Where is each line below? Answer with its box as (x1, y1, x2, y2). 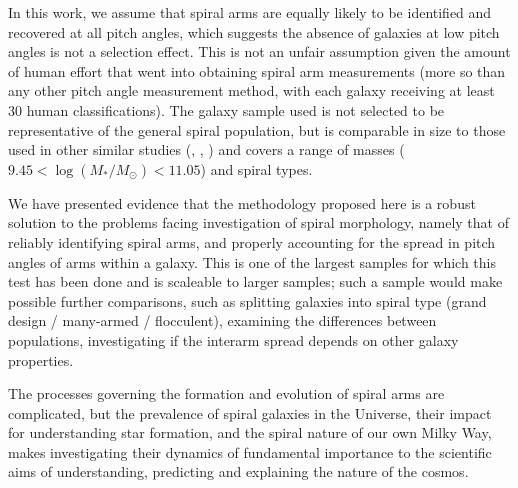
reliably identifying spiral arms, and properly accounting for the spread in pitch (8, 231, 496, 252)
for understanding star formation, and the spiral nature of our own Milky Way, (8, 422, 492, 443)
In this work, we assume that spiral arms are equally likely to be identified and (8, 2, 492, 22)
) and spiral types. (200, 158, 313, 179)
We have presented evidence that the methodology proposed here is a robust (8, 192, 476, 213)
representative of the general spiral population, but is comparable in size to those (8, 119, 506, 140)
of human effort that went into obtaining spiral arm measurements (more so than (8, 60, 506, 81)
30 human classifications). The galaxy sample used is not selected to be (8, 99, 445, 120)
